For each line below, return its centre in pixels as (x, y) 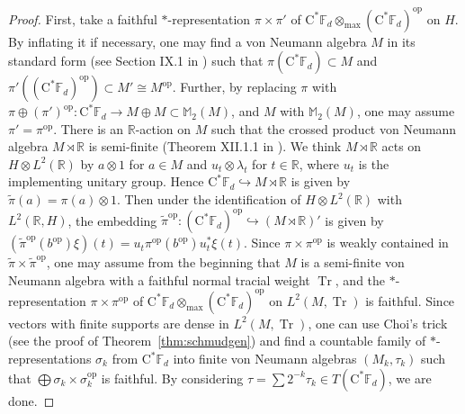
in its (401, 41)
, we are (410, 378)
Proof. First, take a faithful (83, 18)
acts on (402, 146)
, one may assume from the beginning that (163, 262)
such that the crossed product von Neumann (334, 128)
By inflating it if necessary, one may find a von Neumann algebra (188, 41)
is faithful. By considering (172, 378)
